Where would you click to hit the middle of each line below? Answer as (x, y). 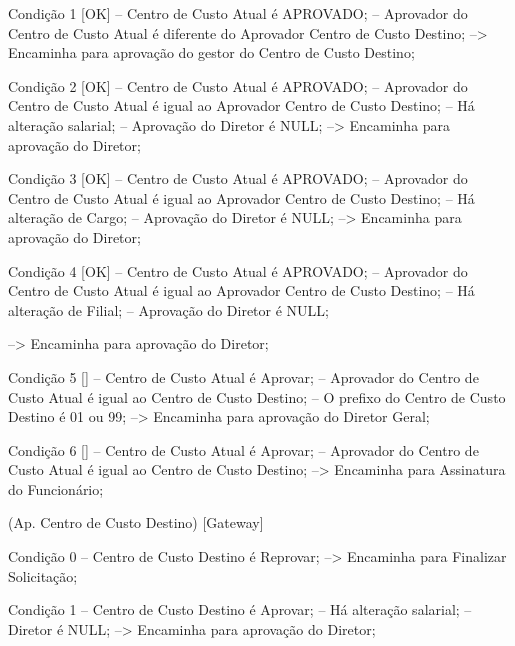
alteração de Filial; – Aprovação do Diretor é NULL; (168, 309)
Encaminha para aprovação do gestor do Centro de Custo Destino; (211, 52)
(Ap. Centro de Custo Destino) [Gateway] (136, 522)
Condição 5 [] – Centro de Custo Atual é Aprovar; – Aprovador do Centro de (243, 376)
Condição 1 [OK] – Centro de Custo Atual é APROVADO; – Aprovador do (238, 13)
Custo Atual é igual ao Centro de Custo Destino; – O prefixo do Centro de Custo (257, 396)
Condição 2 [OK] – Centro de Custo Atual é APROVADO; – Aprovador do (238, 85)
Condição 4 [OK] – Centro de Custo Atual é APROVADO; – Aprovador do (238, 270)
